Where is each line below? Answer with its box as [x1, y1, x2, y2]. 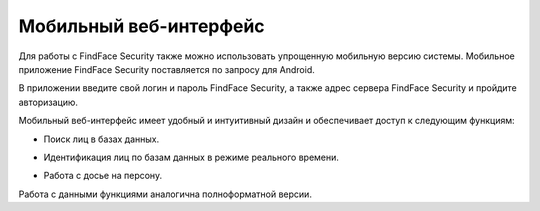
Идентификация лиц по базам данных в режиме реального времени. [43, 151, 340, 163]
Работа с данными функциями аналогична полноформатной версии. [18, 188, 312, 200]
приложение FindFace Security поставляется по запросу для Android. [18, 63, 315, 75]
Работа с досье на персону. [43, 170, 163, 182]
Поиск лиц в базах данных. [43, 133, 160, 145]
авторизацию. [18, 96, 79, 108]
